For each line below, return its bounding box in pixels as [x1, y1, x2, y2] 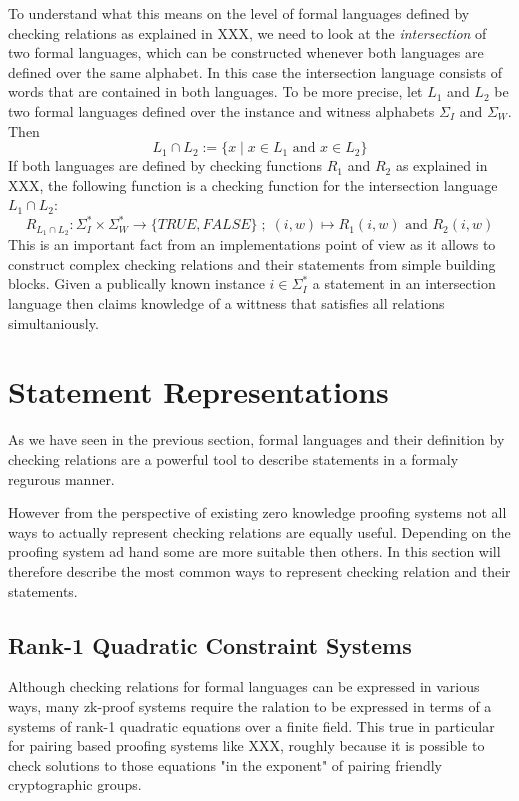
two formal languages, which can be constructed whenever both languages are [8, 42, 484, 63]
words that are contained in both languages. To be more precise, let [8, 81, 423, 102]
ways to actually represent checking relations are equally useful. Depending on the [8, 521, 511, 542]
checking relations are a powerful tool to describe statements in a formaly [8, 448, 459, 469]
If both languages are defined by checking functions [8, 155, 323, 176]
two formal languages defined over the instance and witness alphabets [8, 100, 435, 121]
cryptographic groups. [8, 774, 142, 795]
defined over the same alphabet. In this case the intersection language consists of [8, 61, 503, 82]
